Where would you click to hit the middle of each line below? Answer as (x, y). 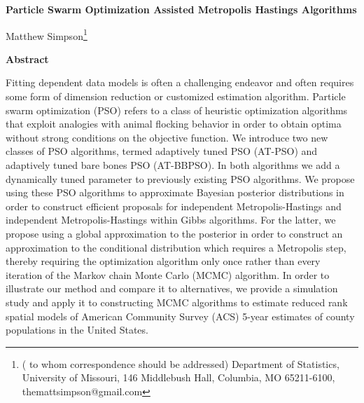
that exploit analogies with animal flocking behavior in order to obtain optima (174, 124)
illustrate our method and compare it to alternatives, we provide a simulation (172, 288)
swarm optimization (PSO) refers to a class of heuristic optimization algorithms (177, 110)
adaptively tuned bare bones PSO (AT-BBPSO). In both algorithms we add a (173, 165)
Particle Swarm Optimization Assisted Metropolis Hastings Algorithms (181, 9)
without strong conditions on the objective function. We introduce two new (167, 137)
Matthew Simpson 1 (47, 34)
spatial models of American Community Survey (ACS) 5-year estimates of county (180, 316)
